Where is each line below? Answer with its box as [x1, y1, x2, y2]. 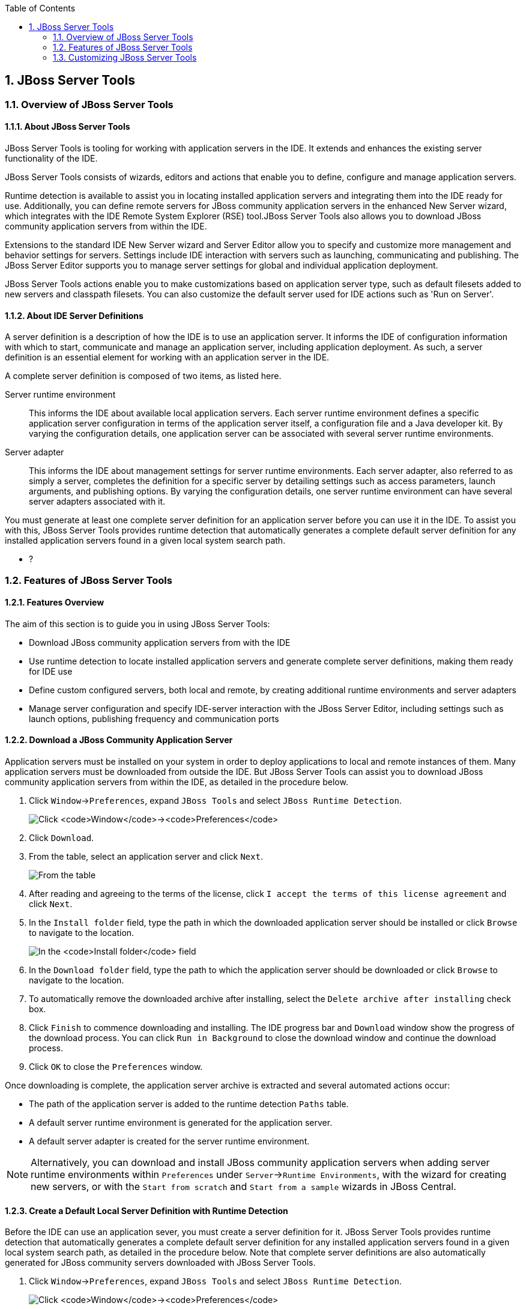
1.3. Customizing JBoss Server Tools [53, 52, 197, 62]
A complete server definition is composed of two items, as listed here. [5, 371, 282, 381]
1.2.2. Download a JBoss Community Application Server [5, 735, 233, 746]
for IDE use [29, 666, 73, 676]
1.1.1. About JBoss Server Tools [5, 121, 130, 132]
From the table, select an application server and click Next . [29, 851, 263, 862]
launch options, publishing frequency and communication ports [29, 713, 279, 724]
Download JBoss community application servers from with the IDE [29, 637, 291, 648]
